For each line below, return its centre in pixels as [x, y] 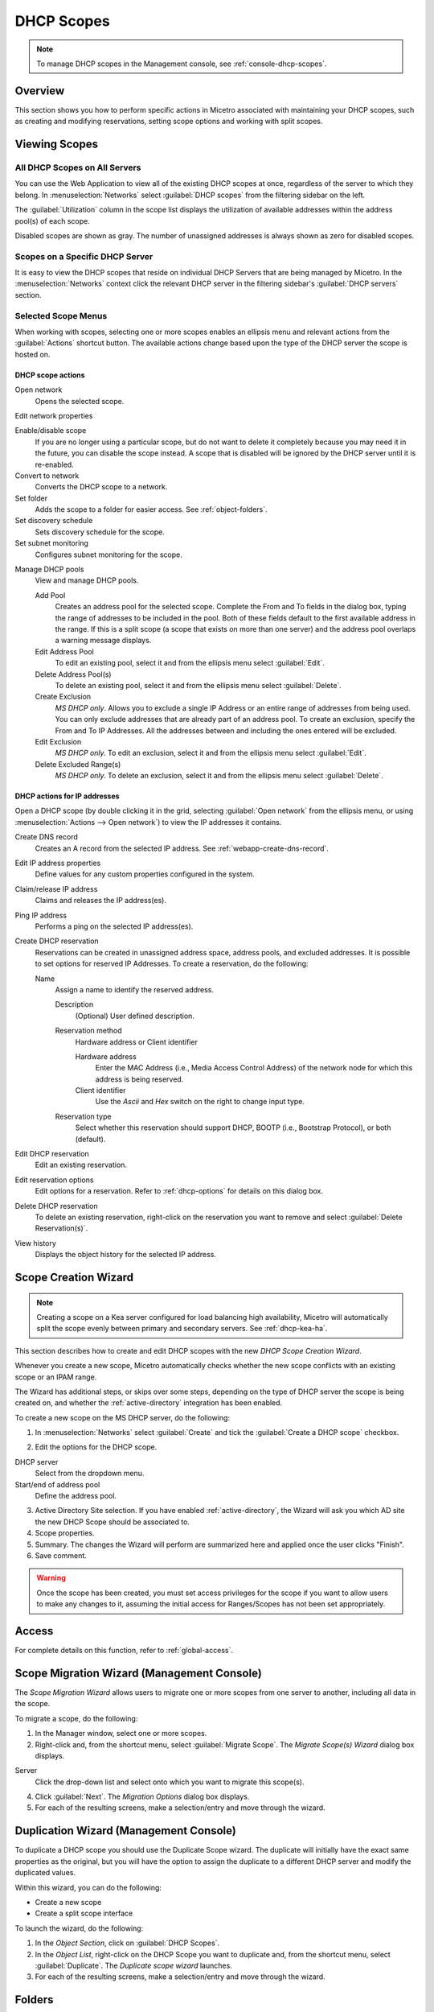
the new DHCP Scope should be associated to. [113, 1522]
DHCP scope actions [50, 375]
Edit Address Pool [64, 651]
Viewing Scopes [56, 144]
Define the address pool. [76, 1496]
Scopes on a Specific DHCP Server [84, 256]
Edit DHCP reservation [52, 1154]
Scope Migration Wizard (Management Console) [139, 1673]
